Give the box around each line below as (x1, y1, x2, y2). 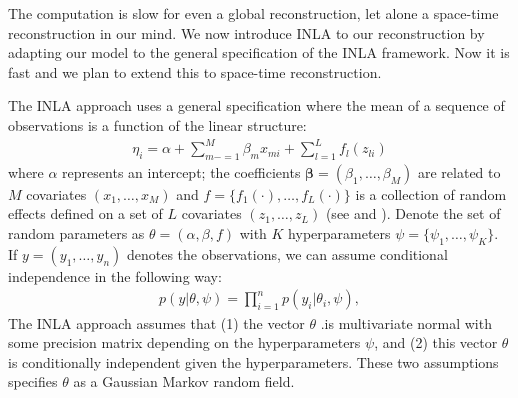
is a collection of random (355, 183, 507, 204)
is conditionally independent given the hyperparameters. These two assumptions (8, 351, 499, 372)
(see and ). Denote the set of (325, 203, 501, 224)
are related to (417, 161, 501, 182)
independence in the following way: (8, 265, 222, 286)
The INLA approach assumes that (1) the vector (8, 312, 305, 333)
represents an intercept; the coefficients (62, 161, 301, 182)
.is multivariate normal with (320, 312, 492, 333)
